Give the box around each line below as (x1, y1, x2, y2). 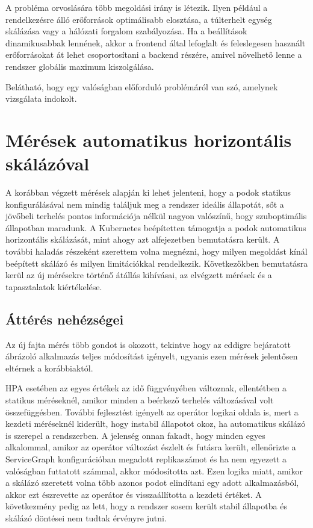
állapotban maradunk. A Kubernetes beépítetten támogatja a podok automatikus (5, 221, 306, 234)
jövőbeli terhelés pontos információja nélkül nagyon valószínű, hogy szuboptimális (5, 210, 307, 222)
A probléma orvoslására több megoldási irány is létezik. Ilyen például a (5, 1, 268, 13)
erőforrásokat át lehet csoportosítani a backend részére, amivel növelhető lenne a (5, 48, 302, 61)
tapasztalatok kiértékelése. (5, 280, 102, 293)
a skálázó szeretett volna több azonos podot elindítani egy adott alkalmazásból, (5, 476, 299, 489)
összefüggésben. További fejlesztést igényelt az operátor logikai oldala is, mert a (5, 405, 299, 418)
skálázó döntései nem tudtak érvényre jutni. (5, 511, 167, 524)
